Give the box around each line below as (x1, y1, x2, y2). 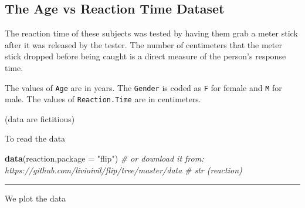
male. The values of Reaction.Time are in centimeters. (5, 93, 201, 105)
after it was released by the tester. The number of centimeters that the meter (5, 38, 282, 51)
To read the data (5, 132, 66, 145)
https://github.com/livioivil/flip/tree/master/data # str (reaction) (5, 163, 242, 176)
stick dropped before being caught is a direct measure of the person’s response (5, 50, 286, 62)
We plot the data (5, 192, 66, 204)
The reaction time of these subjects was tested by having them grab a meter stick (5, 27, 298, 39)
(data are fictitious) (5, 112, 75, 125)
